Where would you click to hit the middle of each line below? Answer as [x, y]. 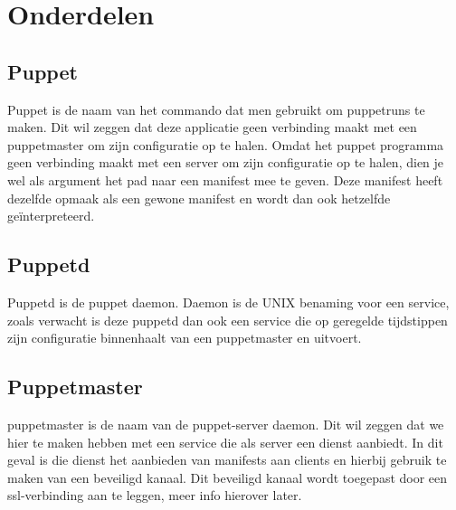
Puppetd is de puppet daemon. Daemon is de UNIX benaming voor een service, [228, 302]
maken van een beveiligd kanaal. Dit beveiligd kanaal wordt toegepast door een [228, 477]
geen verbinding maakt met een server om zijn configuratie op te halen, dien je [226, 162]
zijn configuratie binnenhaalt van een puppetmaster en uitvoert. [185, 338]
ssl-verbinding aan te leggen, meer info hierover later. [155, 495]
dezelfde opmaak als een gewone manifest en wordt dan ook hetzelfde [199, 198]
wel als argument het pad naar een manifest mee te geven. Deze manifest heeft [225, 179]
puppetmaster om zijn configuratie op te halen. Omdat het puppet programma [226, 144]
